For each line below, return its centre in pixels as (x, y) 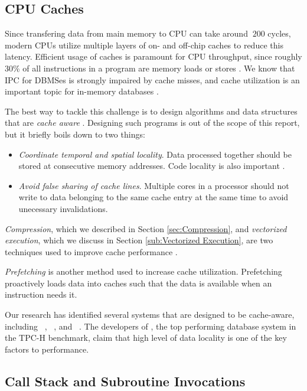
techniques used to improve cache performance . (91, 251)
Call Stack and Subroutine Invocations (125, 381)
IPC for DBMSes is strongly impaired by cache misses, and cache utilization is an (152, 79)
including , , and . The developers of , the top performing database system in (151, 326)
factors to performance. (47, 349)
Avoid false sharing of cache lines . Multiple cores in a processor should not (154, 185)
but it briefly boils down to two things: (75, 134)
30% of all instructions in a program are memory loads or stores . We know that (150, 68)
